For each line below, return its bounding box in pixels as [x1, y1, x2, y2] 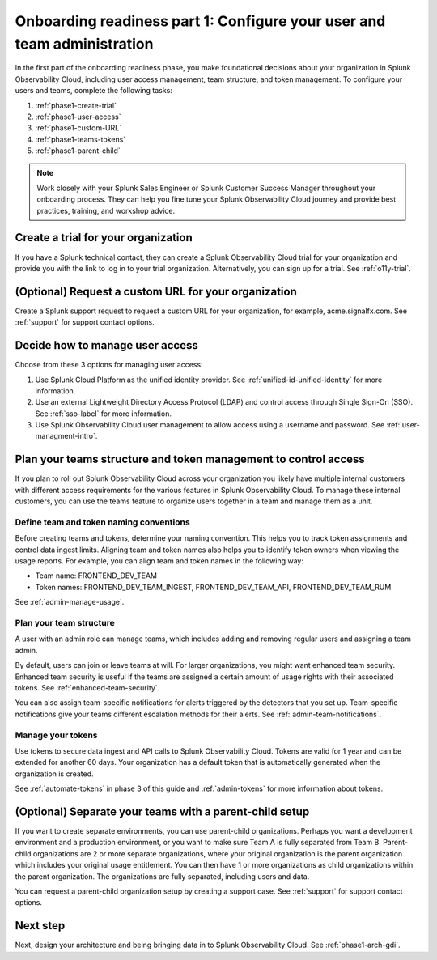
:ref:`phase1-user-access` [35, 112, 121, 121]
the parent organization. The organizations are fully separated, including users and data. [15, 871, 310, 881]
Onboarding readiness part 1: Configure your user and [15, 12, 386, 30]
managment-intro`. [35, 431, 98, 441]
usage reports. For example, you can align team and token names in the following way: [15, 556, 303, 566]
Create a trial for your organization [15, 231, 193, 244]
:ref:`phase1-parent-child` [35, 146, 121, 155]
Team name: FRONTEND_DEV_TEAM [35, 571, 158, 580]
